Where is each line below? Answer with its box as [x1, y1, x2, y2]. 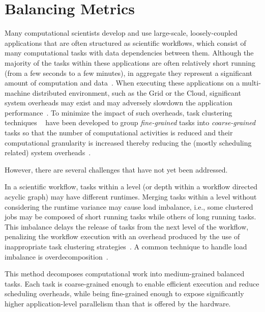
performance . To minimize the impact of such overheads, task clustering [5, 107, 232, 118]
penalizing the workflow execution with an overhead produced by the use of [5, 231, 240, 242]
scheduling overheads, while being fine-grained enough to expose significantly [5, 288, 244, 299]
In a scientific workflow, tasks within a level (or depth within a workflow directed [5, 181, 257, 192]
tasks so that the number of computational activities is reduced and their [5, 127, 233, 138]
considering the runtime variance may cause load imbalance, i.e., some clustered [5, 201, 253, 212]
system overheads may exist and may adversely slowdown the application [5, 97, 232, 108]
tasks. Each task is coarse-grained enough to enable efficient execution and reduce [5, 278, 259, 289]
